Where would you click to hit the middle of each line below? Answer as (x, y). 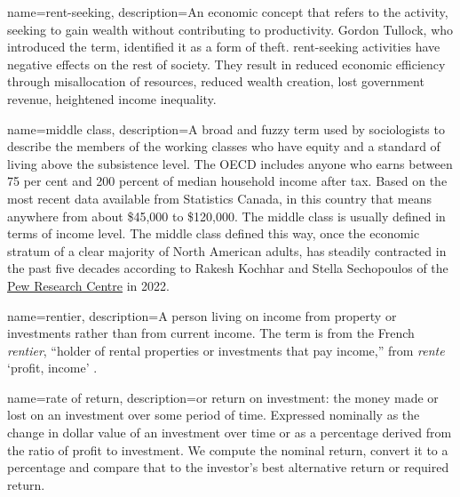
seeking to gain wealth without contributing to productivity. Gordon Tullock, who (230, 29)
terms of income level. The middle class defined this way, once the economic (214, 233)
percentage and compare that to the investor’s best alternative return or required (228, 467)
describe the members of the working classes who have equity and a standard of (224, 146)
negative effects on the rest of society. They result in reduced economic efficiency (226, 64)
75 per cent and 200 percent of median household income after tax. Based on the (227, 181)
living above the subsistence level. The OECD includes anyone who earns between (230, 163)
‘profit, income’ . (52, 368)
